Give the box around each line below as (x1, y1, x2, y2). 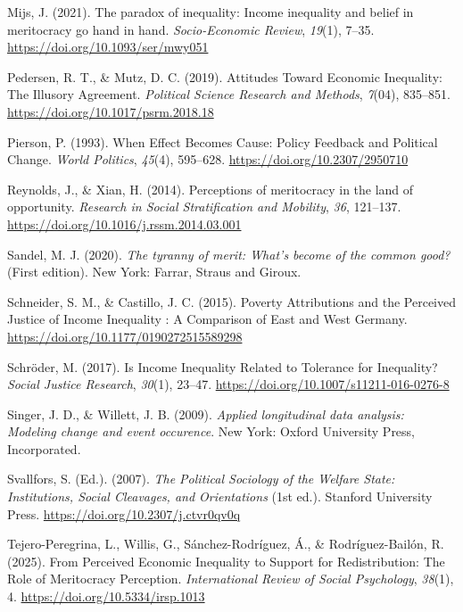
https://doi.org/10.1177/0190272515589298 (7, 327, 243, 345)
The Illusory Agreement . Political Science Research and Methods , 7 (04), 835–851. (7, 85, 451, 103)
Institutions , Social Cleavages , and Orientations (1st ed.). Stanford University (7, 487, 433, 506)
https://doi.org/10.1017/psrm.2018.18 (7, 102, 214, 120)
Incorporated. (7, 439, 81, 458)
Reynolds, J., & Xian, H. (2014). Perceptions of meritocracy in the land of (7, 179, 414, 198)
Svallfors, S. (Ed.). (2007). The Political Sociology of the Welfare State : (7, 469, 395, 488)
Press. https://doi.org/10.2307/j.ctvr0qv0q (7, 504, 241, 523)
